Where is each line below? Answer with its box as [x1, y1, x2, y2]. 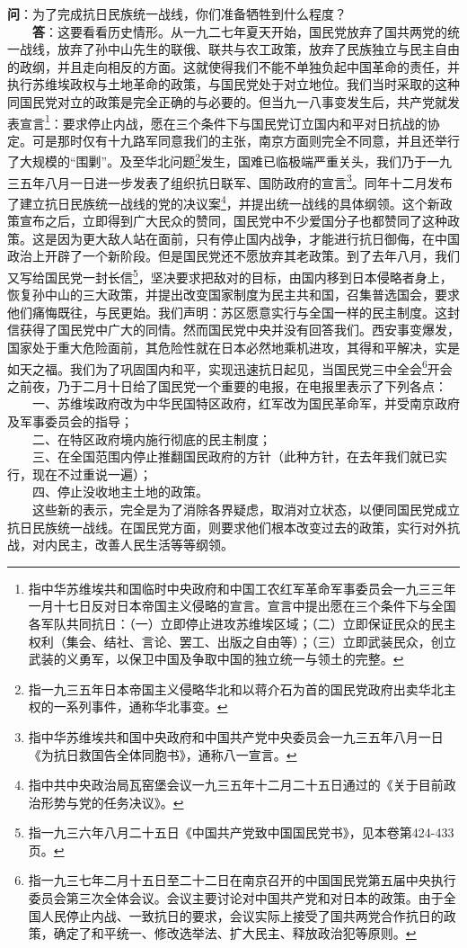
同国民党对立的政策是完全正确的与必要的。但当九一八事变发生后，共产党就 [7, 92, 447, 111]
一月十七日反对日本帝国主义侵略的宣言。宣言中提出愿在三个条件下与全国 [28, 596, 456, 615]
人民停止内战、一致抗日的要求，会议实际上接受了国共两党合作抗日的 [40, 906, 444, 925]
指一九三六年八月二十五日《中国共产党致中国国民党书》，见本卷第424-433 [28, 823, 454, 842]
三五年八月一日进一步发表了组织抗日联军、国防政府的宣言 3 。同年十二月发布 [7, 170, 453, 192]
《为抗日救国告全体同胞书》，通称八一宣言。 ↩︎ [28, 745, 297, 764]
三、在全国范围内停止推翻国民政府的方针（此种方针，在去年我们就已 [31, 447, 435, 466]
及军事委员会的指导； [7, 412, 133, 430]
